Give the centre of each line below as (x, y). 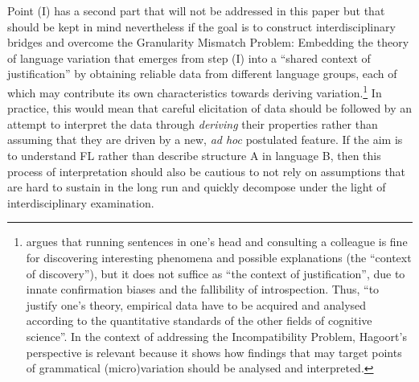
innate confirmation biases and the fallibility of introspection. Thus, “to (203, 289)
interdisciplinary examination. (81, 202)
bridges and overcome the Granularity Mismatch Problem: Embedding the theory (208, 42)
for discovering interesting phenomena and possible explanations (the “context (219, 257)
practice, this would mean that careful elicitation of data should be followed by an (210, 108)
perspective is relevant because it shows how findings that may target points (214, 352)
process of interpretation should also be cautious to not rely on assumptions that (207, 171)
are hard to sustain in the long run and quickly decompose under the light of (197, 187)
